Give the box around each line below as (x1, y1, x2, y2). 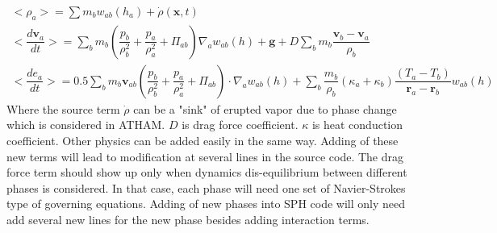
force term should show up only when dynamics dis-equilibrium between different (6, 164, 407, 181)
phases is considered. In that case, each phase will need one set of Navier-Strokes (6, 179, 406, 196)
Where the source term (6, 100, 120, 117)
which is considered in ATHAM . (6, 116, 165, 133)
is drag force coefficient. (182, 116, 299, 133)
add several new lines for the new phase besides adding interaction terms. (6, 211, 370, 228)
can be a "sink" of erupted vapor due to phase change (133, 100, 397, 117)
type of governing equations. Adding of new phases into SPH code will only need (6, 195, 405, 212)
